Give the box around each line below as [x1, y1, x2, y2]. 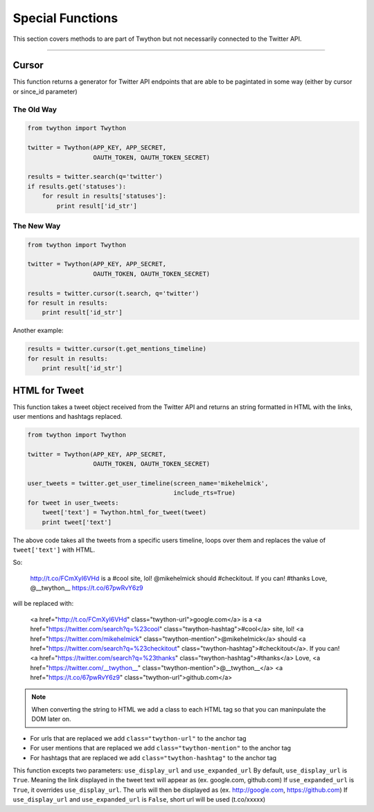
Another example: [12, 326, 64, 335]
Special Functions [12, 10, 118, 26]
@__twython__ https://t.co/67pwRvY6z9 [30, 584, 143, 592]
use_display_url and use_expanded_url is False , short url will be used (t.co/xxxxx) [12, 795, 266, 804]
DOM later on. [31, 715, 72, 723]
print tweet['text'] [42, 518, 112, 526]
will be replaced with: [12, 599, 74, 608]
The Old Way [12, 105, 57, 114]
